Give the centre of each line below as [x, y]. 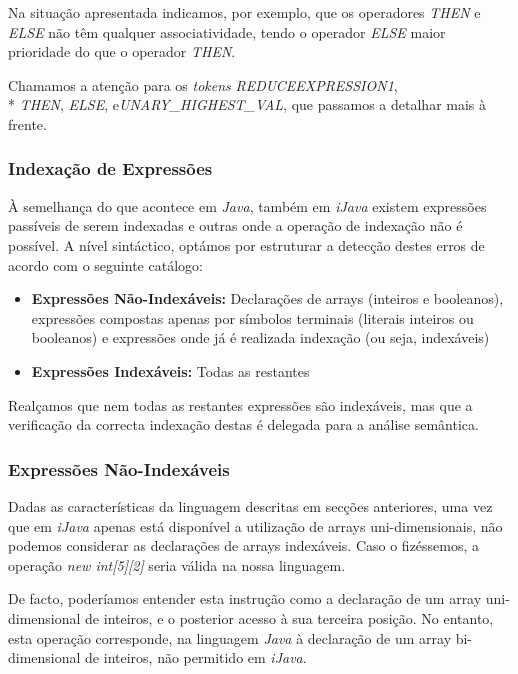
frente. [27, 123]
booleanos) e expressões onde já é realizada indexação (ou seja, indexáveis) [260, 337]
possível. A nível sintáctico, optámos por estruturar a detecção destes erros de [246, 244]
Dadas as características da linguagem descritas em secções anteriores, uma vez [250, 505]
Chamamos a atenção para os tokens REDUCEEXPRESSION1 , [203, 84]
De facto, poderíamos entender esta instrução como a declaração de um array [245, 598]
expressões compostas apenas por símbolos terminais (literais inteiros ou [252, 317]
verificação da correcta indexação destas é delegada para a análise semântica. [243, 424]
